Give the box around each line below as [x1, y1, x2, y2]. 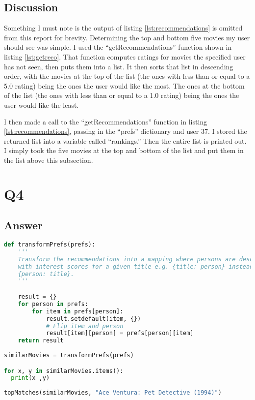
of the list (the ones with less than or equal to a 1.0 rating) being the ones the [4, 90, 239, 100]
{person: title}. [18, 270, 75, 277]
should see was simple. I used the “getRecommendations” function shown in [4, 42, 232, 52]
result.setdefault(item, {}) [46, 315, 141, 322]
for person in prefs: [18, 300, 88, 308]
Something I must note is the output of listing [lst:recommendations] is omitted [4, 23, 243, 33]
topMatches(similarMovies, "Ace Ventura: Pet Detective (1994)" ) [4, 389, 222, 397]
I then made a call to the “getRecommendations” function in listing [4, 116, 207, 126]
